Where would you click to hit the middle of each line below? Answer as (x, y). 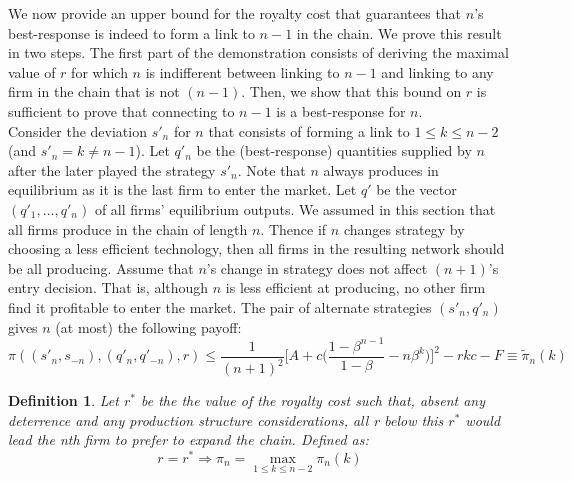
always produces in (381, 169)
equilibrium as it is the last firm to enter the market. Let (182, 189)
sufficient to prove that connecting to (121, 110)
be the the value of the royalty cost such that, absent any (313, 400)
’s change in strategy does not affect (317, 267)
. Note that (271, 169)
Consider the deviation (77, 130)
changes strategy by (404, 228)
